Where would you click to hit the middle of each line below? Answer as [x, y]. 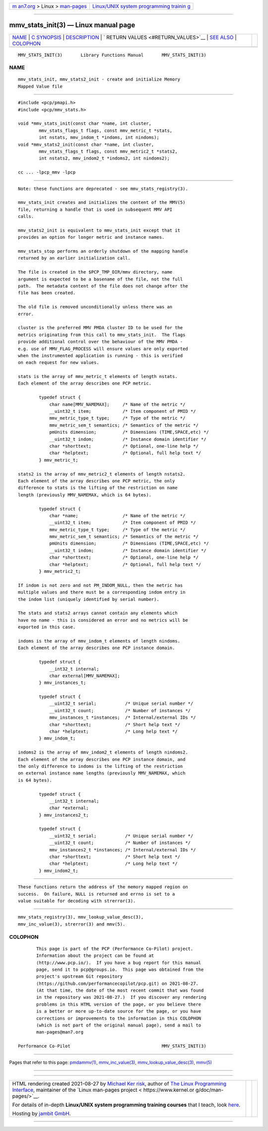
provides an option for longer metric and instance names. [91, 237]
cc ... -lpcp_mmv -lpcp [47, 172]
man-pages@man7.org [60, 1032]
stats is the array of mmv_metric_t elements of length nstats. [98, 377]
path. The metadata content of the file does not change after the [103, 286]
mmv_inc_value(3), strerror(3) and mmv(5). [72, 924]
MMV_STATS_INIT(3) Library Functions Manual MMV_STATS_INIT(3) [112, 55]
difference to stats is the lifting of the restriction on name [98, 488]
